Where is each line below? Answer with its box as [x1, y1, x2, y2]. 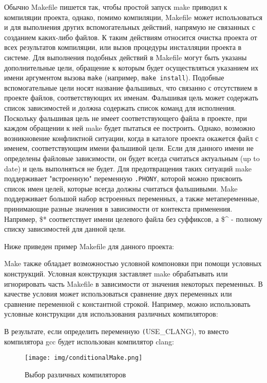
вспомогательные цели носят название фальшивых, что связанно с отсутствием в [4, 82, 258, 93]
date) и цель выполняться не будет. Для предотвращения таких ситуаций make [4, 163, 252, 173]
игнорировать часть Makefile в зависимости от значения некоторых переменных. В [4, 278, 263, 289]
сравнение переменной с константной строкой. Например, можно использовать [4, 298, 251, 309]
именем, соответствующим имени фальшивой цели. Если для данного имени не [4, 143, 254, 153]
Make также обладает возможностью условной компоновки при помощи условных [4, 258, 262, 269]
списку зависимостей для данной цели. [4, 223, 126, 234]
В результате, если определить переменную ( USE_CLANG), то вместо [4, 325, 229, 336]
